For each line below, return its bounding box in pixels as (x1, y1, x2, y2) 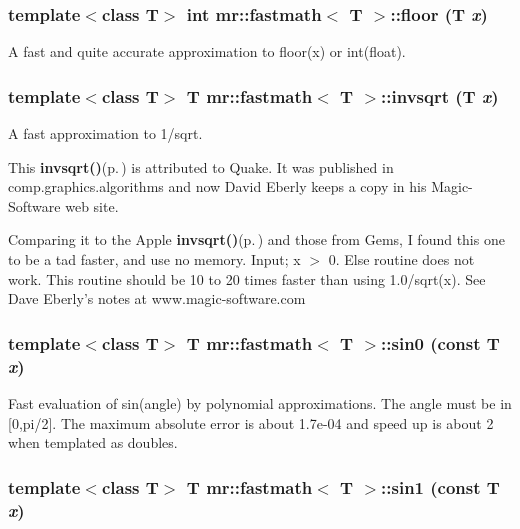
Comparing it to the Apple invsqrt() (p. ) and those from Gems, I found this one (8, 229, 505, 250)
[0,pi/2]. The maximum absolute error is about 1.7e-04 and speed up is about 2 (8, 412, 494, 433)
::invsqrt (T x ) (381, 83, 499, 108)
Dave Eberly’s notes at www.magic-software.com (8, 288, 306, 309)
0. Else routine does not (328, 249, 475, 269)
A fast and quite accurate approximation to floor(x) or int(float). (8, 41, 406, 62)
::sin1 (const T (381, 474, 500, 499)
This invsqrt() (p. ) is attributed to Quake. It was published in (8, 156, 394, 177)
